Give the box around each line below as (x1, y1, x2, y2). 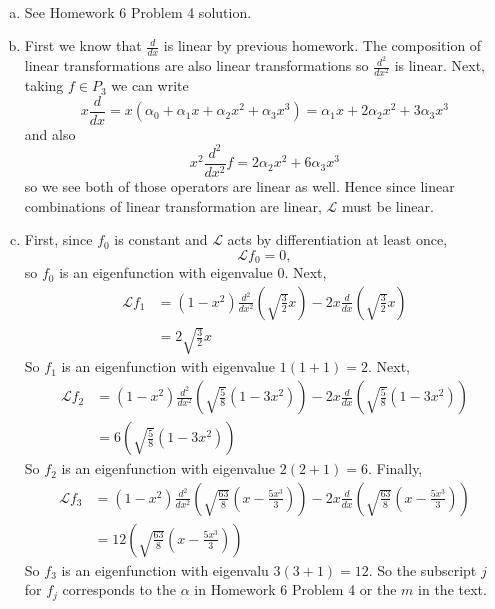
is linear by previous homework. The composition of (163, 35, 482, 56)
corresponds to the (62, 579, 176, 600)
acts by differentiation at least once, (227, 229, 448, 250)
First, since (24, 229, 93, 250)
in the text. (418, 579, 487, 600)
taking (24, 75, 64, 96)
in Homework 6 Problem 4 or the (194, 579, 397, 600)
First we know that (24, 35, 142, 56)
